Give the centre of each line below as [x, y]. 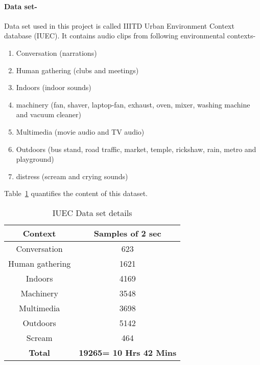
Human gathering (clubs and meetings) [77, 70]
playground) [35, 159]
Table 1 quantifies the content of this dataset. [76, 193]
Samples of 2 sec [127, 233]
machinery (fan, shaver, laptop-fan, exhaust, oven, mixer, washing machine [133, 104]
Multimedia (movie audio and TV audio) [80, 131]
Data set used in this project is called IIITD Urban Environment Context [119, 25]
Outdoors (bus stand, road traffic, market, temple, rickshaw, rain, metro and [136, 149]
